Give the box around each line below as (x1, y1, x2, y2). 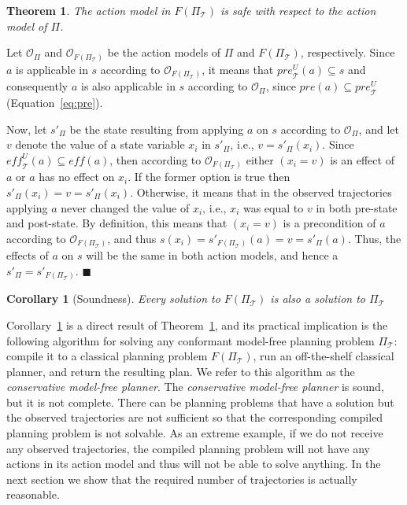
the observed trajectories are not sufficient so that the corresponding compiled (6, 409, 383, 426)
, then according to (109, 151, 202, 168)
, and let (358, 120, 399, 137)
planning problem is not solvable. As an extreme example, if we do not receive (6, 425, 383, 441)
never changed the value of (61, 199, 190, 216)
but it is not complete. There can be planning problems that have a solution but (6, 393, 394, 410)
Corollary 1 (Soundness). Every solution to (6, 290, 220, 307)
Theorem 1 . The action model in (6, 2, 171, 18)
